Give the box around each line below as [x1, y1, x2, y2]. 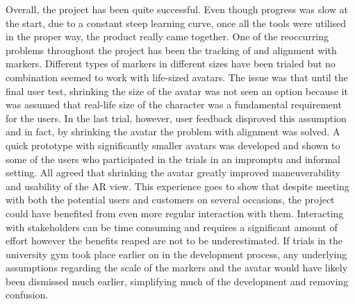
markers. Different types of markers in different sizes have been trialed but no [6, 56, 336, 71]
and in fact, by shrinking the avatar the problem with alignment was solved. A [6, 124, 340, 139]
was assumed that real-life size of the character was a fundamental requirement [6, 97, 342, 112]
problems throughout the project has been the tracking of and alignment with [6, 42, 337, 57]
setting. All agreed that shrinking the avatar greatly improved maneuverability [6, 165, 340, 180]
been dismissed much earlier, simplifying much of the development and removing [6, 273, 349, 288]
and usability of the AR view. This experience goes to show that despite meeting [6, 178, 349, 193]
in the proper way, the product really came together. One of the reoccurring [6, 29, 329, 44]
